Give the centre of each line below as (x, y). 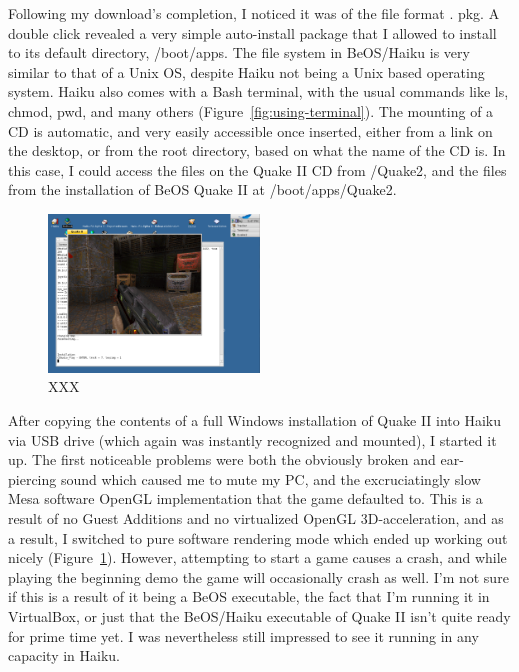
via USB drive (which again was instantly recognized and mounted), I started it (252, 439)
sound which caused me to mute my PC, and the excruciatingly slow (270, 478)
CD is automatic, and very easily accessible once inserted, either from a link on (250, 130)
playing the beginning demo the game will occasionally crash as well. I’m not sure (258, 576)
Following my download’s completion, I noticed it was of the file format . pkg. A (254, 13)
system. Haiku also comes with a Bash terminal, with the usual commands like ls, (258, 91)
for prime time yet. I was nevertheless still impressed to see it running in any (243, 635)
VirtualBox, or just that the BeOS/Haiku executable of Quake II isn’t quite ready (259, 616)
